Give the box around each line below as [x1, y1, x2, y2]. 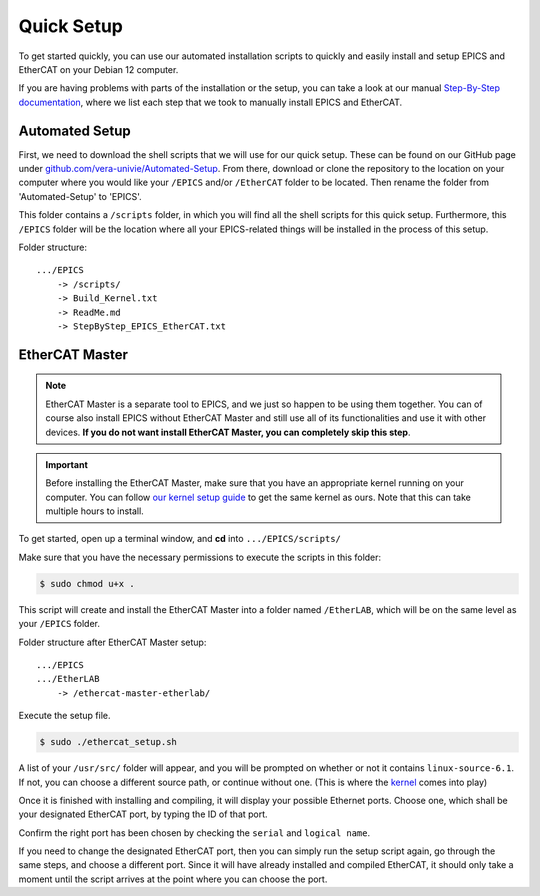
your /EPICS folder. [18, 618, 100, 630]
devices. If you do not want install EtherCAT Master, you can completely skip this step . [45, 426, 411, 438]
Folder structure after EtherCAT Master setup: [18, 636, 207, 648]
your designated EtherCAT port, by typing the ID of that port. [18, 808, 269, 820]
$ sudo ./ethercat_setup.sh [39, 736, 177, 748]
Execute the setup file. [18, 710, 111, 722]
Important [45, 458, 89, 470]
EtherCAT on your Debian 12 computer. [18, 63, 179, 75]
